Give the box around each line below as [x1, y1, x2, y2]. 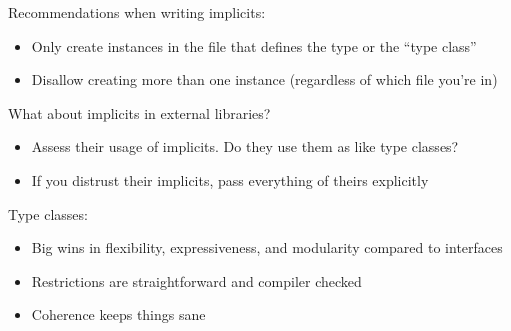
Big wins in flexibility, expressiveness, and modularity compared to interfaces [31, 237, 503, 258]
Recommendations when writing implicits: [8, 2, 266, 22]
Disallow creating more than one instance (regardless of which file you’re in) [31, 69, 498, 90]
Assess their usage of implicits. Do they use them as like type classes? [31, 136, 459, 157]
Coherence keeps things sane [31, 304, 206, 325]
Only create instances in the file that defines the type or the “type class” [31, 35, 477, 56]
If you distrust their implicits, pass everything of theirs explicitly [31, 169, 429, 190]
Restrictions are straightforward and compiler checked [31, 270, 362, 291]
